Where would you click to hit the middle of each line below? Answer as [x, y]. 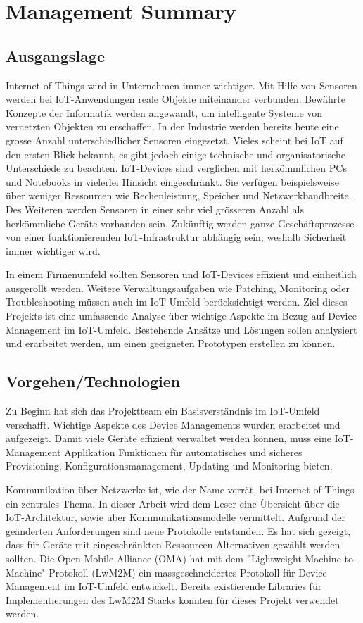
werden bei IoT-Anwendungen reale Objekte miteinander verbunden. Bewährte [176, 99]
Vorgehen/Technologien [93, 381]
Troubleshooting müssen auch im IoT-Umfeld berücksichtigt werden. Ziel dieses [177, 302]
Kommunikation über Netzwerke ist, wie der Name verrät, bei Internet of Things [180, 490]
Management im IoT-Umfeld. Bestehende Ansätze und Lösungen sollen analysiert [181, 329]
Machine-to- [331, 558]
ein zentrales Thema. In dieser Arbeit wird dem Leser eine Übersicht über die [173, 503]
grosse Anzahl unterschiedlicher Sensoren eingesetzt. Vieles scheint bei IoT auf [174, 140]
